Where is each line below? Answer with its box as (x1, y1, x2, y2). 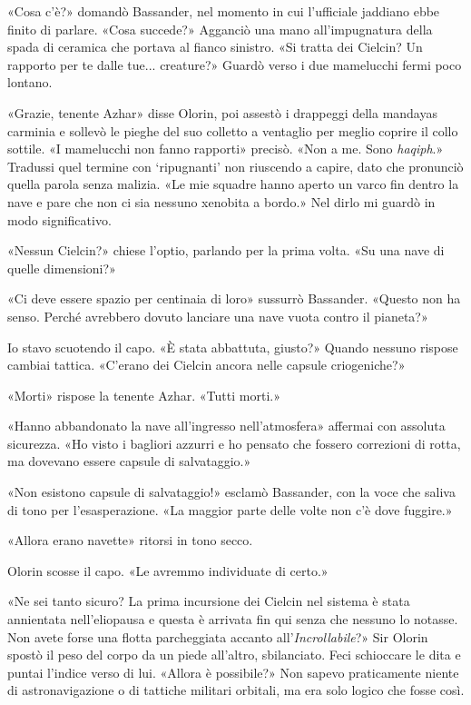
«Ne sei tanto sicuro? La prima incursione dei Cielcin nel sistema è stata (7, 591, 410, 611)
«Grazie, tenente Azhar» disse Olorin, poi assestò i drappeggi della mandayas (7, 103, 437, 122)
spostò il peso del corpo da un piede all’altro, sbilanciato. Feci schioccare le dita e (7, 645, 461, 664)
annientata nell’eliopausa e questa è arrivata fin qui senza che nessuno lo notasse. (7, 610, 458, 629)
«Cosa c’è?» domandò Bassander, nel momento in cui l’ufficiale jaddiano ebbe (7, 2, 440, 20)
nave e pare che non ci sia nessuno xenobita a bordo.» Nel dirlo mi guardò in (7, 192, 436, 211)
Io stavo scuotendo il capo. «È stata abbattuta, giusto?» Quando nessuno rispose (7, 337, 458, 356)
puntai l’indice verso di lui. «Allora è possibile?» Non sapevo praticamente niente (7, 662, 459, 681)
